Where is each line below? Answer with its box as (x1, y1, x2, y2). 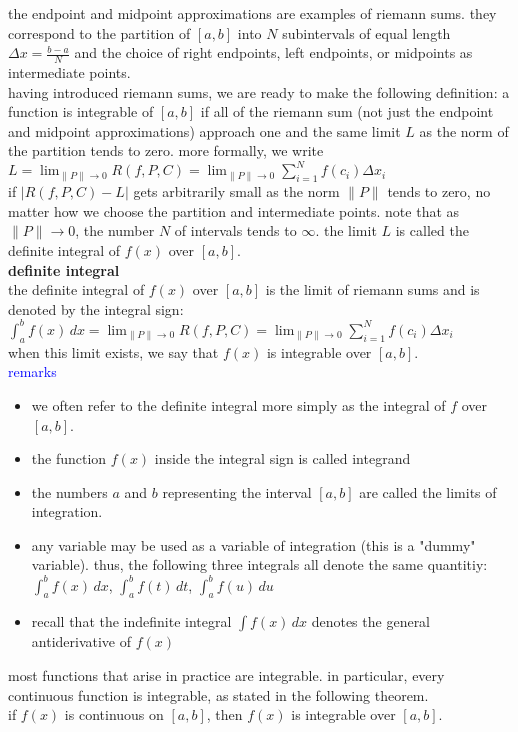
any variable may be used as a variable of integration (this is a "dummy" (31, 534, 476, 555)
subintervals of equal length (282, 22, 451, 43)
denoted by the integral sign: (8, 298, 184, 319)
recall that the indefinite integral (31, 611, 232, 632)
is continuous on (64, 704, 164, 725)
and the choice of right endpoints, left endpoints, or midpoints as (74, 42, 473, 63)
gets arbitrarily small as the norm (133, 181, 340, 202)
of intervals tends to (174, 220, 297, 241)
